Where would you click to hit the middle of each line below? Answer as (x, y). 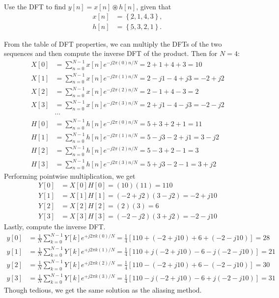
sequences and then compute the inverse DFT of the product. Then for (111, 53)
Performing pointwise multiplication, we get (70, 176)
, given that (154, 6)
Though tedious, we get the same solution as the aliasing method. (103, 290)
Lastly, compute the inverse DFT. (55, 227)
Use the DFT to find (35, 6)
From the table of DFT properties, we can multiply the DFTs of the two (113, 43)
